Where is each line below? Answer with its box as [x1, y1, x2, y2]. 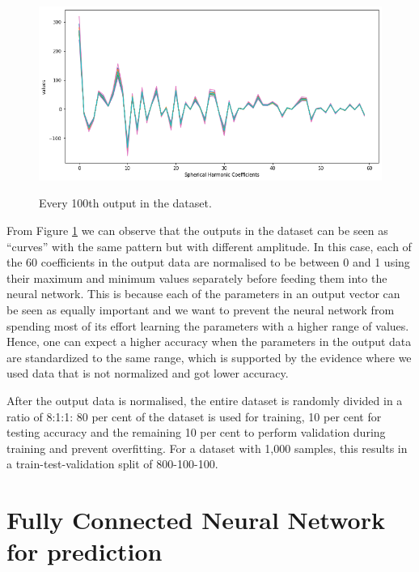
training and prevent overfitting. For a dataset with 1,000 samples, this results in [6, 439, 408, 456]
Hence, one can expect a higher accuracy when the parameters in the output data [6, 333, 412, 350]
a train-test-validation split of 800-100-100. [6, 455, 218, 472]
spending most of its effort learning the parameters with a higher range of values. [6, 317, 409, 334]
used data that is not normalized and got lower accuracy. [6, 365, 289, 382]
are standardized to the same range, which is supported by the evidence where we [6, 348, 412, 365]
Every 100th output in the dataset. [39, 194, 212, 211]
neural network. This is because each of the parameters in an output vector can [6, 285, 400, 302]
